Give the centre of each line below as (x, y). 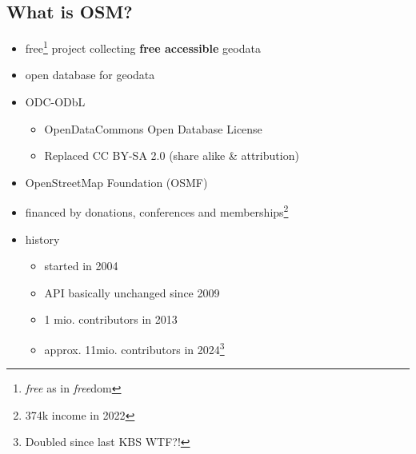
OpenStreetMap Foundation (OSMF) (116, 182)
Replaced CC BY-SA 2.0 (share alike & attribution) (172, 155)
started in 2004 (81, 266)
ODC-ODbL (55, 102)
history (42, 239)
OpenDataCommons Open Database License (153, 128)
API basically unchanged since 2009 (132, 292)
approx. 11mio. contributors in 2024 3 (134, 348)
